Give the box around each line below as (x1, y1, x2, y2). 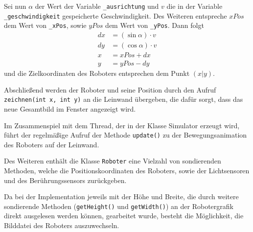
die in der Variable (166, 1, 223, 11)
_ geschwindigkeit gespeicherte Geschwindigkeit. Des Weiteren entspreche (4, 10, 227, 21)
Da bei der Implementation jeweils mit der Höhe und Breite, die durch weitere (4, 191, 239, 202)
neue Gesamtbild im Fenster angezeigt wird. (4, 103, 136, 114)
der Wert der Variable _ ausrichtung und (35, 1, 159, 11)
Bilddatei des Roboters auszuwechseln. (4, 220, 119, 231)
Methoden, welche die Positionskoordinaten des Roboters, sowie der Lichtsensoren (4, 165, 250, 176)
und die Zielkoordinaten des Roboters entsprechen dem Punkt (4, 68, 190, 78)
